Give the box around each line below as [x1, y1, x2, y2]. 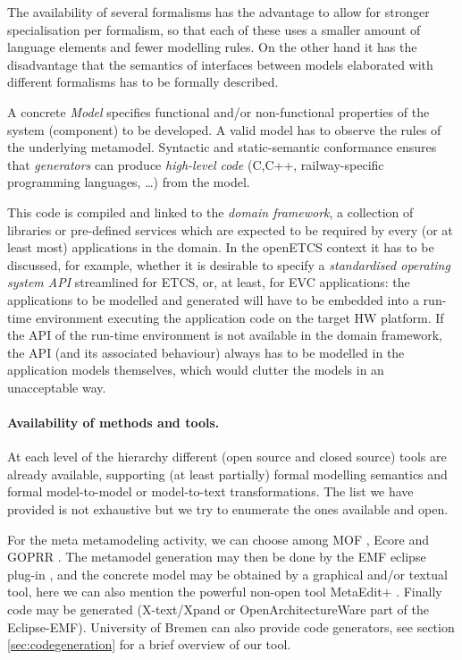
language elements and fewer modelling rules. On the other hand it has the [7, 38, 417, 56]
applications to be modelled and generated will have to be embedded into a [7, 290, 419, 309]
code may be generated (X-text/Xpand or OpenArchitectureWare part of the [7, 600, 429, 619]
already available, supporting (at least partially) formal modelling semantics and [7, 464, 448, 483]
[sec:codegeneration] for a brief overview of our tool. [7, 635, 291, 654]
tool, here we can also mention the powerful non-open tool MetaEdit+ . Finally [7, 582, 442, 601]
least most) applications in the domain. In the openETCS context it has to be [7, 238, 434, 257]
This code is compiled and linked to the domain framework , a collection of [7, 202, 414, 221]
